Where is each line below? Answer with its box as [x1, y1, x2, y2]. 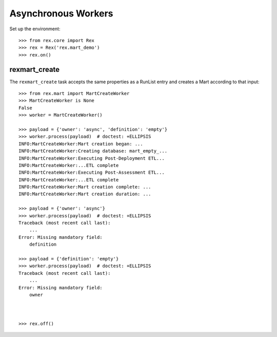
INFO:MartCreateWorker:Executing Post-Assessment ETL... [18, 170, 165, 176]
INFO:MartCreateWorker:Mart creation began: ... [18, 141, 143, 146]
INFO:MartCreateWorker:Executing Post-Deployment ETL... [18, 155, 165, 161]
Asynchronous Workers [9, 8, 113, 19]
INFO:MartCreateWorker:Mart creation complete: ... [18, 184, 151, 190]
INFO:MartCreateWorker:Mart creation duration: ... [18, 191, 151, 197]
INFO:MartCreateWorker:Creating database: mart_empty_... [18, 148, 168, 154]
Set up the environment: [9, 26, 61, 32]
